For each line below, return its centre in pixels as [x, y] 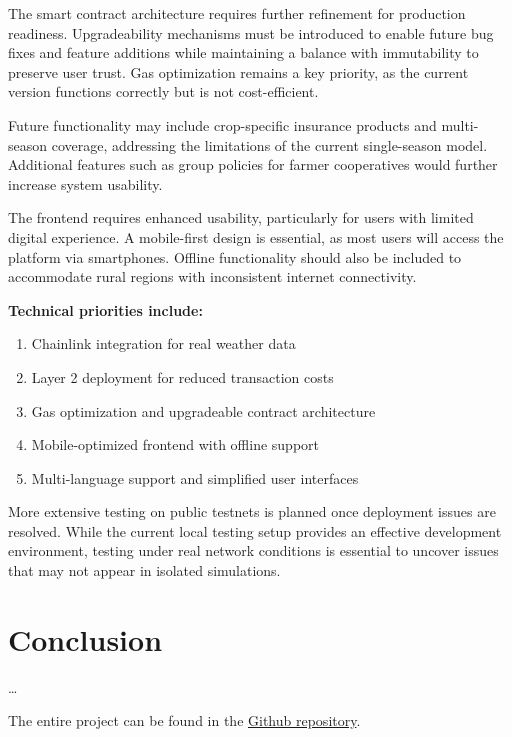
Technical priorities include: [105, 309]
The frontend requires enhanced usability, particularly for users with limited [241, 217]
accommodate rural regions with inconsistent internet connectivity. [212, 276]
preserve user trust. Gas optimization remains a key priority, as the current [238, 71]
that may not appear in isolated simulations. [144, 570]
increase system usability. [85, 183]
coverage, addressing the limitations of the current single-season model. [269, 144]
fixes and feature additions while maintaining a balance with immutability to [243, 52]
